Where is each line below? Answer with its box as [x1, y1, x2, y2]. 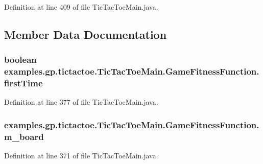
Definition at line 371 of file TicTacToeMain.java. [4, 150, 158, 161]
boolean [4, 53, 37, 66]
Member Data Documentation [4, 26, 167, 42]
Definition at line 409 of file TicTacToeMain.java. [4, 2, 158, 12]
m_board [4, 130, 44, 143]
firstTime [4, 77, 43, 89]
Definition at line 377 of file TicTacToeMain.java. [4, 97, 158, 107]
